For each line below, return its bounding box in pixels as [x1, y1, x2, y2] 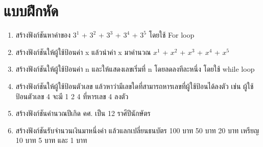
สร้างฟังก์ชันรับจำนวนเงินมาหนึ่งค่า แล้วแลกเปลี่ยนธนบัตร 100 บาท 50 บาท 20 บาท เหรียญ [15, 125, 259, 135]
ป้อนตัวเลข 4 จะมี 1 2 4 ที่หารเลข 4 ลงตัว [15, 91, 129, 101]
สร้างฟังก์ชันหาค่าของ [15, 30, 71, 40]
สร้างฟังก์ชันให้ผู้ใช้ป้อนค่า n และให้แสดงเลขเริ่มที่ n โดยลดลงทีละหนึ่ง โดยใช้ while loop [15, 64, 255, 74]
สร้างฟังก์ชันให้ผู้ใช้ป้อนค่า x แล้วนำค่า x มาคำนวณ [15, 46, 151, 57]
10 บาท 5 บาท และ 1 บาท [15, 135, 87, 145]
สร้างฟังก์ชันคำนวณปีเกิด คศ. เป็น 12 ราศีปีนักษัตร [15, 108, 151, 119]
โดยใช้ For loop [149, 30, 195, 40]
